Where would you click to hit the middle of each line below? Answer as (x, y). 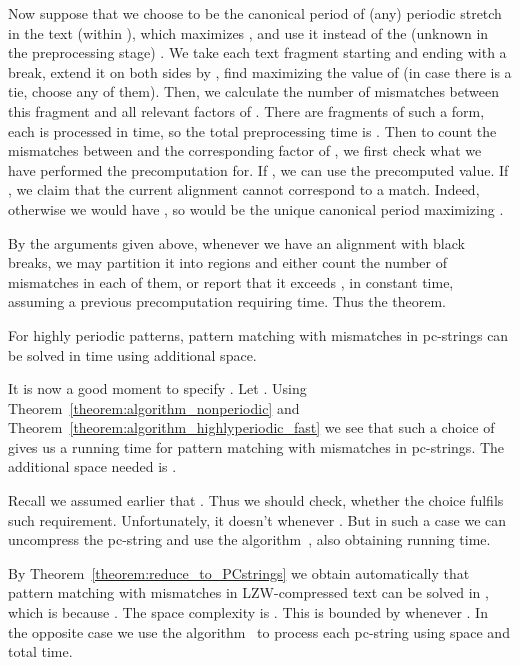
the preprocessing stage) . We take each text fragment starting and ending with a (257, 52)
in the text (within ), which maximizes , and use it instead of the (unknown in (248, 32)
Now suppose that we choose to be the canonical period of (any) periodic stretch (255, 13)
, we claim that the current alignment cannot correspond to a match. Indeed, (244, 189)
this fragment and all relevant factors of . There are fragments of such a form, (246, 110)
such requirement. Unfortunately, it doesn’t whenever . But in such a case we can (257, 519)
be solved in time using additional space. (132, 354)
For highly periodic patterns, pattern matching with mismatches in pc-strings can (258, 334)
